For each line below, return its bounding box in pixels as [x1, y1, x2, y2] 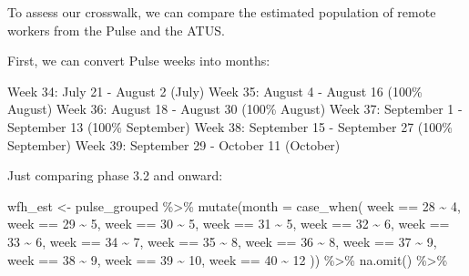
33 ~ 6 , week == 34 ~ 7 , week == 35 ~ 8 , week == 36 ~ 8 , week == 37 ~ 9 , [7, 231, 437, 250]
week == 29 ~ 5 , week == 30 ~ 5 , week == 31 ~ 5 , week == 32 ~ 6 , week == [7, 214, 450, 233]
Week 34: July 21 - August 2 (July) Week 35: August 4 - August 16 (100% [7, 81, 423, 100]
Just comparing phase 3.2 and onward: [7, 166, 223, 185]
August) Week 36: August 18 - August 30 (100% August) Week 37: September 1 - [7, 99, 463, 118]
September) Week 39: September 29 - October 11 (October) [7, 135, 341, 154]
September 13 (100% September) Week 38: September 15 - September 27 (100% [7, 117, 453, 136]
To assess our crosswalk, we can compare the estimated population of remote [7, 3, 436, 21]
